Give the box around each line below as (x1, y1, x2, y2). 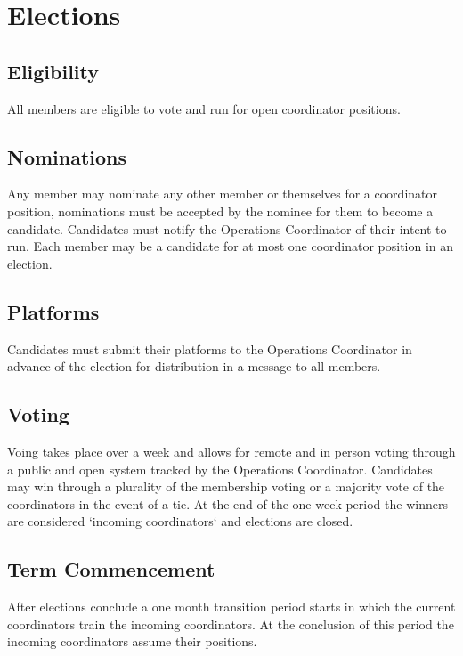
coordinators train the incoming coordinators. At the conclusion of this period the (7, 614, 454, 633)
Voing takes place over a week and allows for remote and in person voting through (7, 441, 456, 460)
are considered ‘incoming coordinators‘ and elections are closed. (7, 512, 353, 530)
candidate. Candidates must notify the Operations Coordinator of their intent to (7, 219, 447, 238)
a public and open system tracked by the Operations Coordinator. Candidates (7, 459, 433, 478)
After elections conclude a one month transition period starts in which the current (7, 597, 456, 616)
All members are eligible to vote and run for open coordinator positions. (7, 99, 401, 117)
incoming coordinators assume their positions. (7, 632, 257, 651)
